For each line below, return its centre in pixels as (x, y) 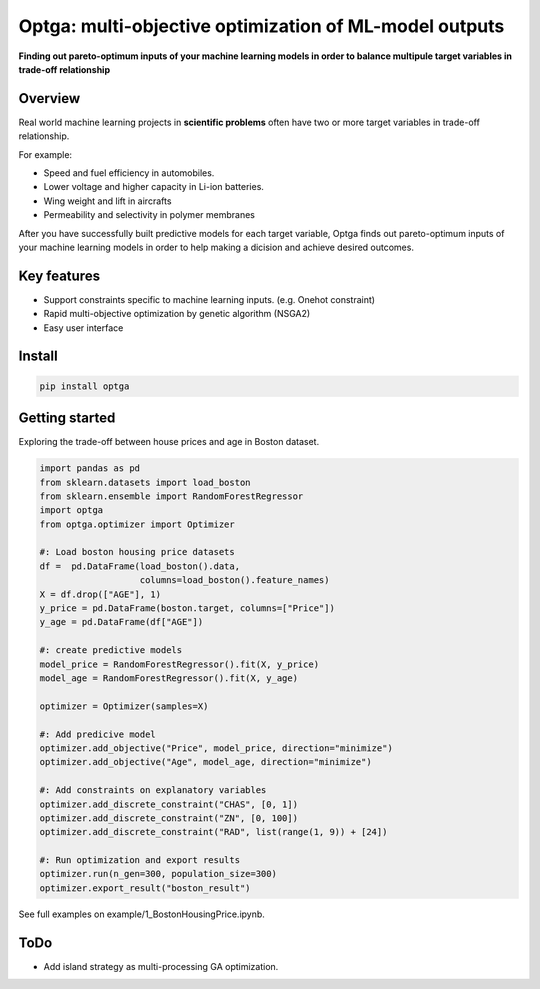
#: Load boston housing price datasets (137, 552)
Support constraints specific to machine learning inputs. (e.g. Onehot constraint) (209, 299)
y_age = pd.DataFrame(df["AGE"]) (121, 622)
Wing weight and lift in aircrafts (107, 201)
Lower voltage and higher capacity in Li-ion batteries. (154, 187)
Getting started (67, 418)
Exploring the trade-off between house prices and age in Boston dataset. (169, 442)
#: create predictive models (111, 650)
